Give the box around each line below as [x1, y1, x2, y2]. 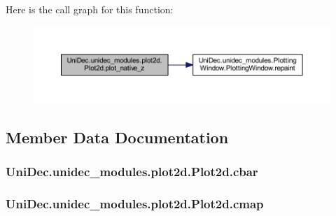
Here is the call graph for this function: [6, 2, 174, 16]
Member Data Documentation [6, 126, 229, 147]
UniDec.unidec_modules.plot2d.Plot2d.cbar [6, 163, 258, 180]
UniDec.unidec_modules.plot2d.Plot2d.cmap [6, 195, 264, 212]
